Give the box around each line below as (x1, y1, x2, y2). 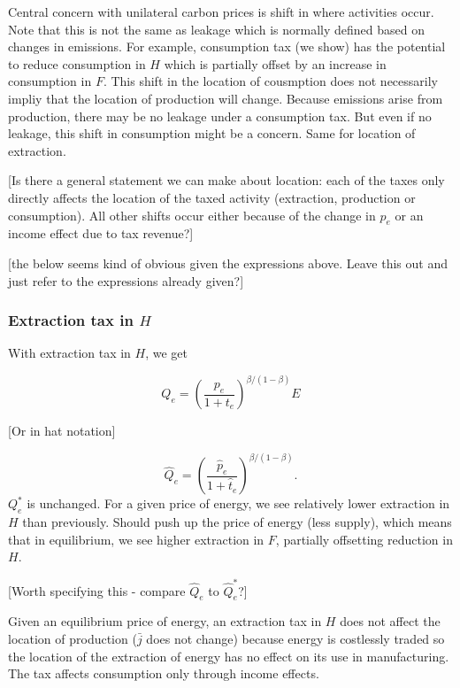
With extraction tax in (8, 344, 131, 362)
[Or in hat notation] (8, 421, 116, 440)
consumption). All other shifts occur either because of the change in (8, 205, 376, 224)
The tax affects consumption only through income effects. (8, 664, 319, 683)
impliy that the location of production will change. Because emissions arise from (8, 89, 443, 107)
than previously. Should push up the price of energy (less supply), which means (22, 513, 452, 531)
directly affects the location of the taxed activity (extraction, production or (8, 188, 416, 206)
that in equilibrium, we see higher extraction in (8, 530, 264, 548)
